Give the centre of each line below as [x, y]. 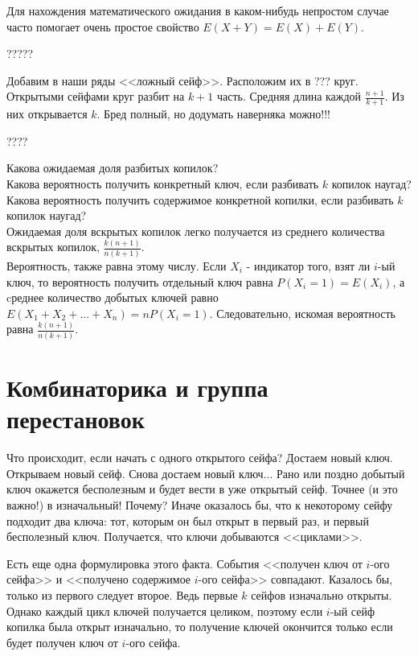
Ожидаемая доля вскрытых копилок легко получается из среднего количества [196, 231]
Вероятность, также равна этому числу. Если [117, 265]
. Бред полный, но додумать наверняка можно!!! [213, 114]
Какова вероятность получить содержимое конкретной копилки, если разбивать [200, 199]
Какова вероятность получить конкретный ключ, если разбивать [163, 183]
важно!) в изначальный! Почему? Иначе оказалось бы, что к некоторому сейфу [200, 505]
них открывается [47, 114]
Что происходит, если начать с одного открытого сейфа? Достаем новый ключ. [200, 458]
